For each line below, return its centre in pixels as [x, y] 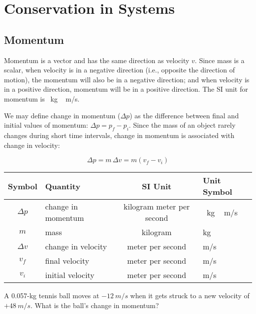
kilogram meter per [157, 207]
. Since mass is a [220, 60]
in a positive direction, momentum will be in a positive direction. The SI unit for [126, 89]
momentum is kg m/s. [42, 98]
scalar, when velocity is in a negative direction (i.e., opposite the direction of [119, 70]
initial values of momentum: [46, 125]
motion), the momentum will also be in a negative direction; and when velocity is [127, 79]
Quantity [63, 186]
